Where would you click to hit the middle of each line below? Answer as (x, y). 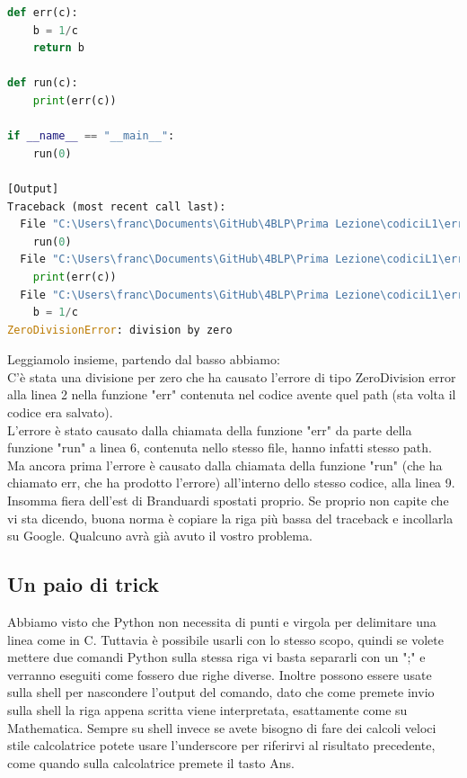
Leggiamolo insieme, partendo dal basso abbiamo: (144, 359)
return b (58, 48)
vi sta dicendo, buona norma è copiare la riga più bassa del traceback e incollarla (230, 518)
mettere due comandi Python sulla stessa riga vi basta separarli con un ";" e (216, 657)
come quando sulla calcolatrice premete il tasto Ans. (151, 762)
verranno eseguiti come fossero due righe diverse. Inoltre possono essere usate (220, 674)
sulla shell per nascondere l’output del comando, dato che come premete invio (221, 692)
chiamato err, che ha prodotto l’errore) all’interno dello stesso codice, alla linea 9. (231, 483)
